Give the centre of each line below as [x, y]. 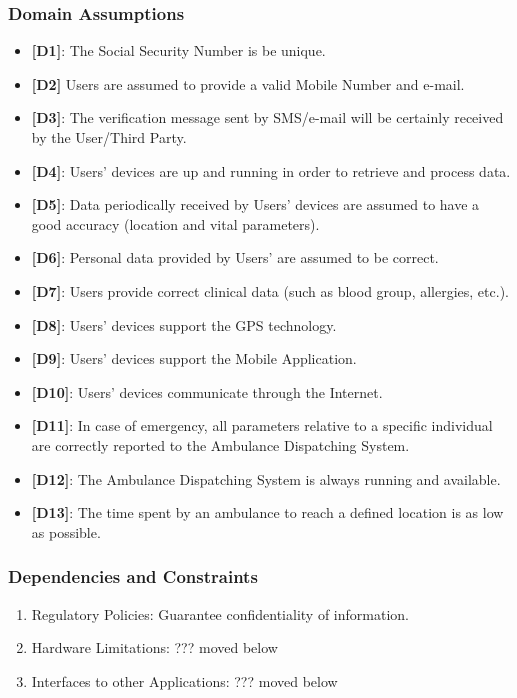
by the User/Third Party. [109, 137]
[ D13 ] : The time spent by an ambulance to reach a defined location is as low [267, 512]
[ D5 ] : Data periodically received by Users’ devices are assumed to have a [255, 204]
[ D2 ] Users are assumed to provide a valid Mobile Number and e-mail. [248, 83]
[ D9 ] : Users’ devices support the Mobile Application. [194, 358]
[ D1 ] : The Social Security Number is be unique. [178, 50]
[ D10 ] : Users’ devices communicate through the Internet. [207, 391]
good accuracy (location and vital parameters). [175, 223]
